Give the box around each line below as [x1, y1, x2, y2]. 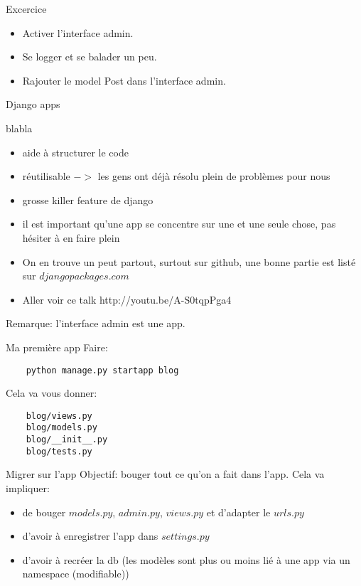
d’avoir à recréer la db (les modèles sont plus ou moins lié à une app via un [22, 552, 350, 567]
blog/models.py [26, 422, 97, 433]
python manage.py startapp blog [26, 365, 179, 375]
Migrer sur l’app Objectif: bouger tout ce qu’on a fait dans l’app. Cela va [6, 467, 325, 481]
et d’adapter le [206, 504, 271, 519]
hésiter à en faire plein [22, 230, 120, 245]
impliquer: [6, 480, 50, 495]
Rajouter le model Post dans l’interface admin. [22, 73, 226, 87]
